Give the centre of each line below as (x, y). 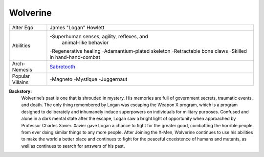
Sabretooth (62, 67)
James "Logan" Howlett (77, 27)
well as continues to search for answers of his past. (73, 146)
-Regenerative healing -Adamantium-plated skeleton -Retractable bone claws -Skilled (148, 51)
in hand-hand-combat (75, 57)
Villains (20, 82)
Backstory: (21, 91)
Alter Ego (23, 27)
